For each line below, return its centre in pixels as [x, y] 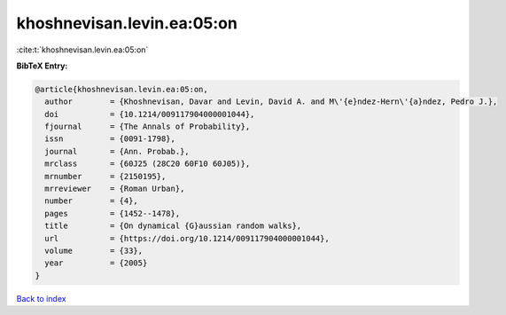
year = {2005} [96, 263]
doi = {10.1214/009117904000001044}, [150, 114]
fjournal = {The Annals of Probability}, [148, 127]
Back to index [41, 298]
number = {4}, [92, 201]
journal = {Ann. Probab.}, [117, 151]
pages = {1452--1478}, [113, 213]
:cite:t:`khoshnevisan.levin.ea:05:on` [82, 50]
